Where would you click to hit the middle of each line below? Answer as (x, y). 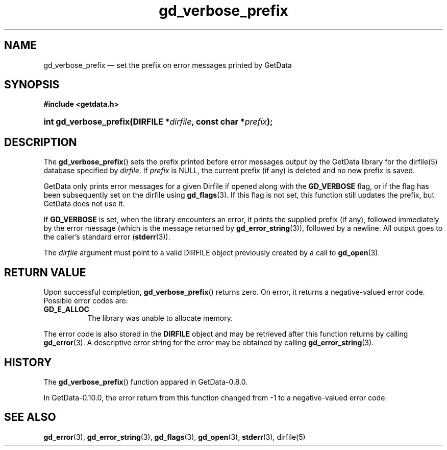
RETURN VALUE (45, 272)
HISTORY (28, 362)
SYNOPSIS (32, 85)
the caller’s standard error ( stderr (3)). (107, 237)
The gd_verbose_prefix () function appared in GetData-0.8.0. (146, 382)
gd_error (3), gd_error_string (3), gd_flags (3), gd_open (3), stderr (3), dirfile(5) (175, 437)
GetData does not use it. (84, 204)
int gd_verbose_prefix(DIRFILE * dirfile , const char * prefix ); (158, 122)
